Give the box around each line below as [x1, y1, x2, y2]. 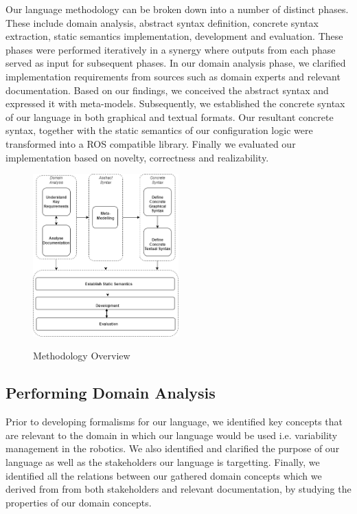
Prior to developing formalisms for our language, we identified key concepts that [5, 414, 343, 429]
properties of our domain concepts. [5, 495, 152, 509]
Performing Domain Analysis [5, 382, 216, 403]
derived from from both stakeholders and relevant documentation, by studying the [5, 482, 352, 496]
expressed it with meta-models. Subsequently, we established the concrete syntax [5, 96, 345, 111]
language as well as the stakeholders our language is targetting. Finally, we [5, 455, 320, 469]
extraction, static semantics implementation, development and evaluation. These [5, 29, 343, 43]
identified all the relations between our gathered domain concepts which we [5, 468, 322, 482]
